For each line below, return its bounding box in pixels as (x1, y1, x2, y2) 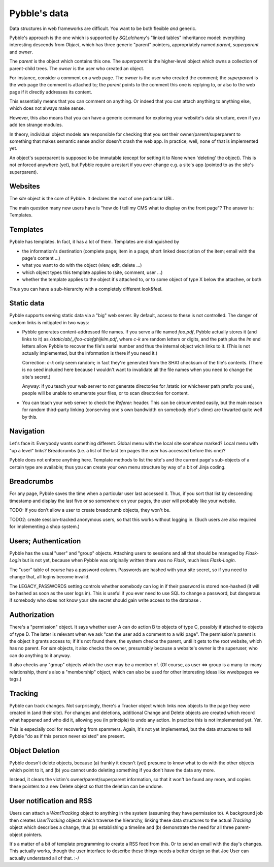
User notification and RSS (9, 797, 92, 806)
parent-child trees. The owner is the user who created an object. (9, 65, 145, 71)
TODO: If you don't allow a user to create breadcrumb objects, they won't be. (9, 507, 171, 513)
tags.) (9, 676, 22, 682)
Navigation (9, 427, 45, 436)
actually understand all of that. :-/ (9, 855, 80, 861)
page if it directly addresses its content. (9, 89, 92, 95)
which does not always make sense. (9, 105, 85, 111)
